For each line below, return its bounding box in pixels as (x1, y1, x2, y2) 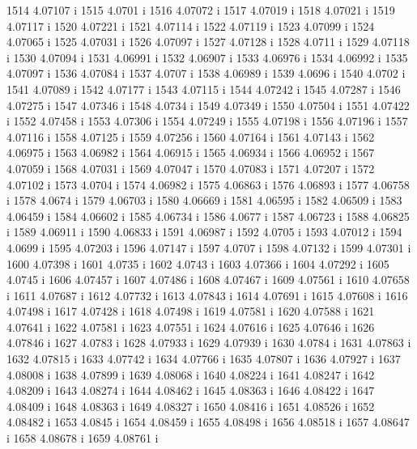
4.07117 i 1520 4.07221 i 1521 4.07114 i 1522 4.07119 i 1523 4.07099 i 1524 (6, 17, 375, 34)
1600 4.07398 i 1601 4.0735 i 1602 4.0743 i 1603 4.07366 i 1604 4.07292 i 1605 (6, 255, 389, 272)
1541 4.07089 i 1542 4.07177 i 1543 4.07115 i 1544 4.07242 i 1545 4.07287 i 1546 (6, 80, 401, 97)
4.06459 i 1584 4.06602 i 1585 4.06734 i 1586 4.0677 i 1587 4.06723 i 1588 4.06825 (6, 207, 410, 224)
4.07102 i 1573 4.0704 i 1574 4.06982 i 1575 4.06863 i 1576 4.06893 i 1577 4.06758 (6, 176, 410, 193)
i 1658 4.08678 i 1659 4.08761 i (6, 430, 159, 447)
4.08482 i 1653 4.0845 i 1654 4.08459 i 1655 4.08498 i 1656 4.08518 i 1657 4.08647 (6, 413, 410, 430)
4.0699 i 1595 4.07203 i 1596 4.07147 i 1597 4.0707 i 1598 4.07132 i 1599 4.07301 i (6, 239, 411, 256)
